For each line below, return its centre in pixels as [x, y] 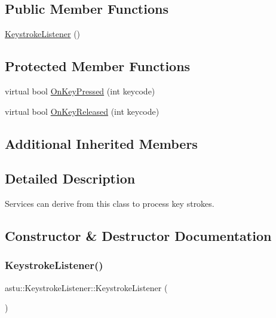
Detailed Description [70, 178]
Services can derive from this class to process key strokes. [110, 204]
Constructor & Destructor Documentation [138, 236]
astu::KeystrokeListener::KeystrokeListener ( [86, 287]
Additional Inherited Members [101, 143]
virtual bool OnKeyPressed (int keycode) [80, 91]
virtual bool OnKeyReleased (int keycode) [82, 111]
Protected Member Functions [98, 66]
